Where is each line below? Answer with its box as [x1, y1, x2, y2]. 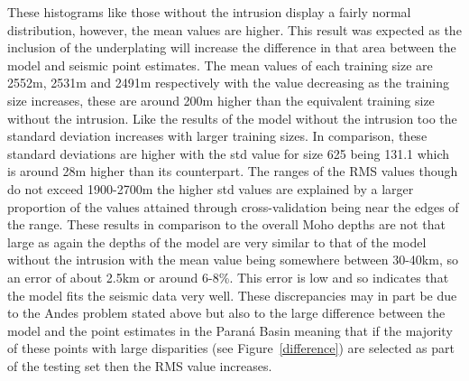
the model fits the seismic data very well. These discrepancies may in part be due [7, 285, 457, 304]
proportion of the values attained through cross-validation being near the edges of [7, 197, 459, 216]
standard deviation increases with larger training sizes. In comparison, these [7, 126, 428, 145]
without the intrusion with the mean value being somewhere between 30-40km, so [7, 250, 458, 269]
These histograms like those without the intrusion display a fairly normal [7, 3, 411, 21]
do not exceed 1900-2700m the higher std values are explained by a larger [7, 179, 414, 198]
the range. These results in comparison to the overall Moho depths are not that [7, 215, 446, 234]
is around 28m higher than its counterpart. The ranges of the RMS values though [7, 162, 458, 181]
